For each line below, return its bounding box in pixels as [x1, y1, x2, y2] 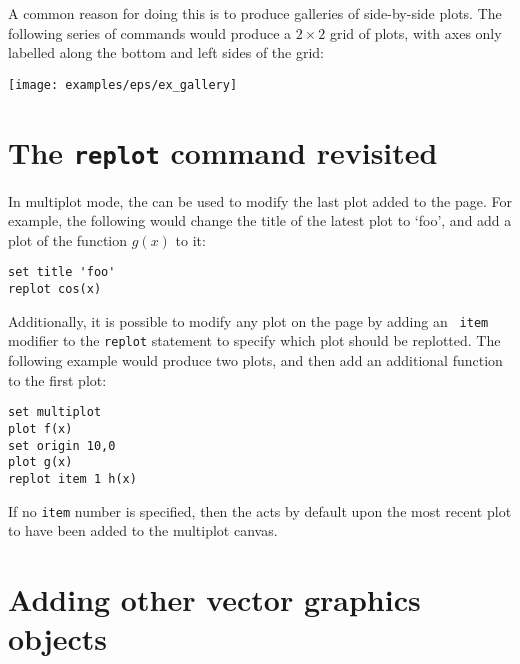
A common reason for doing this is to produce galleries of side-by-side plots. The [8, 3, 502, 23]
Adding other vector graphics [8, 579, 421, 619]
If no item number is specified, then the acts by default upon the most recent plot [8, 500, 512, 521]
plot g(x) [8, 455, 73, 470]
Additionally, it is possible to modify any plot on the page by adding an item [8, 310, 489, 331]
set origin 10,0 [8, 438, 116, 453]
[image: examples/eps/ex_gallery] [8, 77, 238, 92]
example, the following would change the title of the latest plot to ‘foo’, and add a [8, 210, 512, 231]
